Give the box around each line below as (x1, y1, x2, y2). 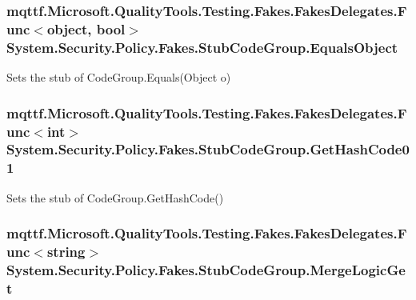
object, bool (46, 18, 126, 38)
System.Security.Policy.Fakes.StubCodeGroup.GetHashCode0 (6, 139, 410, 159)
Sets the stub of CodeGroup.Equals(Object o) (6, 69, 231, 86)
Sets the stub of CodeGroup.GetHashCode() (6, 189, 224, 206)
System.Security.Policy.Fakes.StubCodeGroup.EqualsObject (6, 37, 398, 57)
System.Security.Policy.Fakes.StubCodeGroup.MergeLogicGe (6, 260, 406, 279)
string (46, 242, 86, 262)
